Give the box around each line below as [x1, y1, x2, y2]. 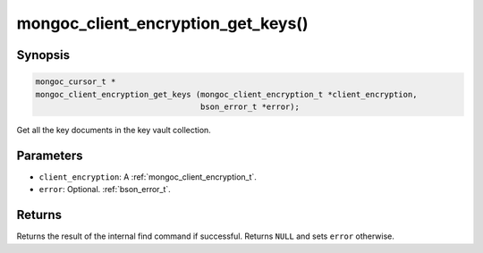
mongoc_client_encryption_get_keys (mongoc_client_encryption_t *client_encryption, [35, 89, 418, 99]
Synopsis [16, 47, 71, 63]
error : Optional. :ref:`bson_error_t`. [38, 184, 172, 195]
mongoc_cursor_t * [35, 77, 116, 87]
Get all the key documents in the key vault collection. [16, 124, 212, 135]
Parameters [16, 148, 83, 163]
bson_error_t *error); [199, 101, 300, 112]
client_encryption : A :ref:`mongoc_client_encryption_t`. [38, 171, 257, 182]
